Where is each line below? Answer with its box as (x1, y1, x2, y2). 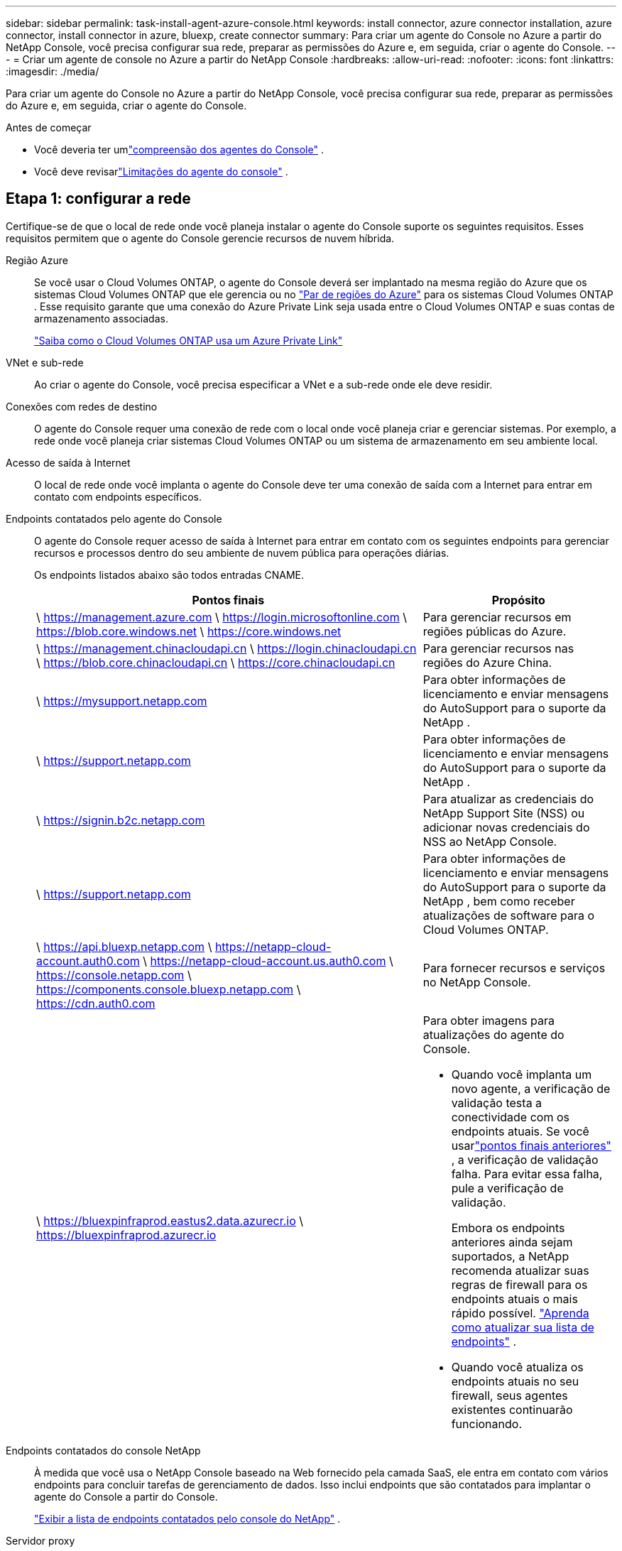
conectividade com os (451, 1109, 569, 1124)
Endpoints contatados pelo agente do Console (6, 512, 222, 525)
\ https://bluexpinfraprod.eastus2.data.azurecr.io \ (36, 1213, 304, 1228)
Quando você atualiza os (451, 1359, 584, 1374)
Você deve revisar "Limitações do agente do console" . (34, 165, 288, 178)
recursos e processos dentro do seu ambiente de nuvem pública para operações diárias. (34, 546, 449, 559)
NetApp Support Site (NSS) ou (422, 805, 585, 820)
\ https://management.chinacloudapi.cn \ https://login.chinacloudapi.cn (36, 641, 417, 655)
